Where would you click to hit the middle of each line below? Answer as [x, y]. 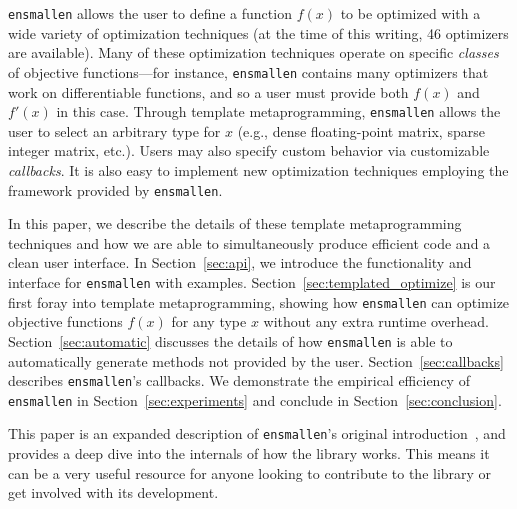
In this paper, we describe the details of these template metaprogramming [235, 223]
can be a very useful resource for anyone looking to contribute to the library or [250, 472]
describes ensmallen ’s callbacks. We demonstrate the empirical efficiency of [239, 380]
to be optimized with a [410, 13]
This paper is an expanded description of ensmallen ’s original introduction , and [257, 433]
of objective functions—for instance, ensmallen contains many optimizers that [248, 71]
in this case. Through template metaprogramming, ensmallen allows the [278, 111]
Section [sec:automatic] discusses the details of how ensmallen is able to [230, 340]
